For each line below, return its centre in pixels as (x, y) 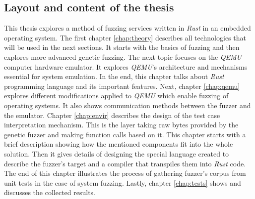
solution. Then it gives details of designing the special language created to (117, 153)
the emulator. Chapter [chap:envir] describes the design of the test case (112, 115)
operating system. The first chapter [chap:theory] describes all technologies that (125, 37)
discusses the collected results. (50, 192)
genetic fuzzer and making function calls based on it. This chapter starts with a (125, 134)
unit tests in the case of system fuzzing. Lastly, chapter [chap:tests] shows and (123, 182)
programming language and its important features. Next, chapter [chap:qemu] (122, 86)
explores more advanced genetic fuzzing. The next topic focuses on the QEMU (123, 57)
